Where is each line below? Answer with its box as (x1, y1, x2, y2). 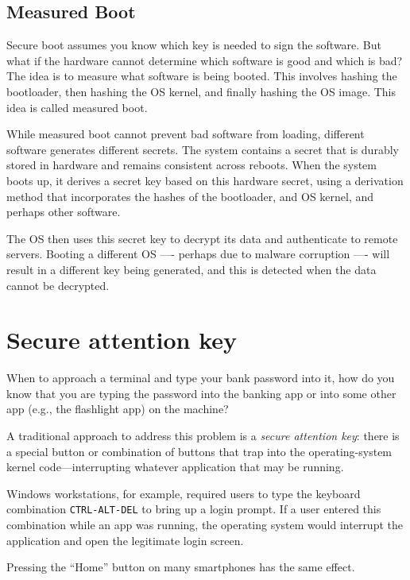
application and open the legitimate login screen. (6, 532, 244, 548)
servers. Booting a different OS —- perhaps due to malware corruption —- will (6, 246, 390, 262)
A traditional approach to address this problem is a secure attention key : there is (6, 427, 400, 444)
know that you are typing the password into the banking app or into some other (6, 385, 396, 401)
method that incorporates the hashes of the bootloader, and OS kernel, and (6, 188, 374, 204)
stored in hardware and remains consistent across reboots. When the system (6, 157, 377, 173)
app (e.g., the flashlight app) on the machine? (6, 400, 229, 417)
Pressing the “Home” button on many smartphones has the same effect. (6, 559, 355, 575)
